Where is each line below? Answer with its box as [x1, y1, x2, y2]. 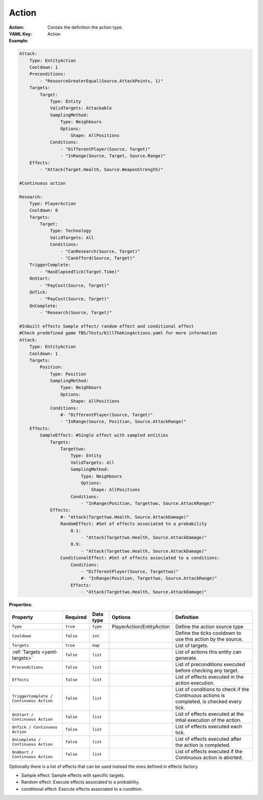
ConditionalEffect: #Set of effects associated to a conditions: [60, 555, 220, 561]
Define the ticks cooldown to [175, 630, 241, 636]
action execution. [175, 679, 215, 686]
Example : [9, 38, 29, 44]
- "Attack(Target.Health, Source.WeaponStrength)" [39, 167, 163, 172]
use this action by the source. [175, 635, 244, 642]
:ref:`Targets [12, 648, 40, 655]
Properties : [9, 602, 33, 608]
